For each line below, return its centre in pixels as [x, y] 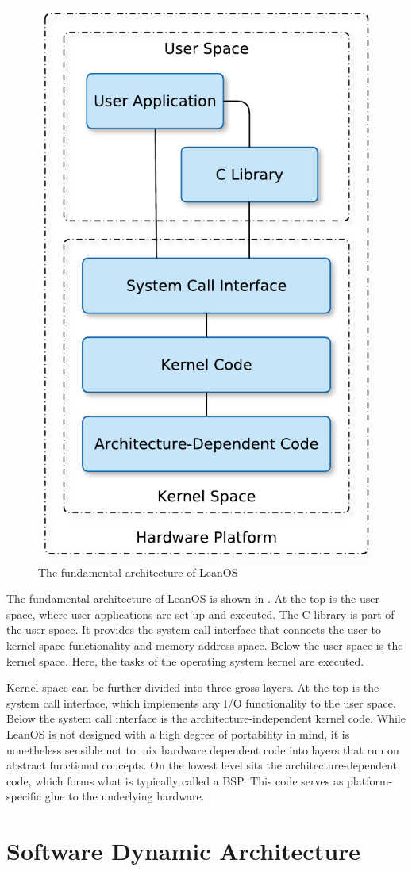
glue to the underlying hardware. [125, 796]
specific [24, 796]
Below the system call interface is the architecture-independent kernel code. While [206, 718]
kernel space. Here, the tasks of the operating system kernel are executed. [185, 660]
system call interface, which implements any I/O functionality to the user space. [201, 702]
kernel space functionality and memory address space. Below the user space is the [205, 645]
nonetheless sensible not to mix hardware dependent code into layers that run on [203, 749]
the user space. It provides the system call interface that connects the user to [194, 629]
